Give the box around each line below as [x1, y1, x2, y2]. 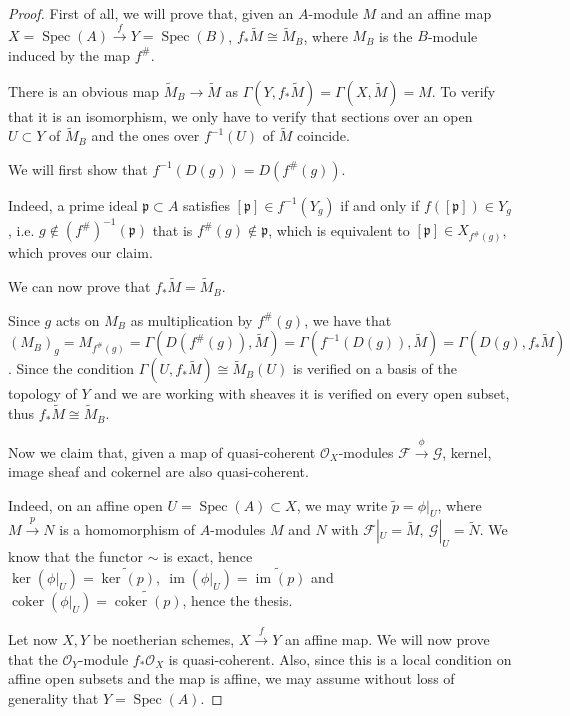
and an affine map [380, 3, 492, 23]
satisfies [183, 194, 230, 215]
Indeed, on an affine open [8, 494, 163, 515]
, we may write [296, 494, 388, 515]
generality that [8, 687, 99, 708]
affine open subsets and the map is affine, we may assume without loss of [8, 668, 455, 689]
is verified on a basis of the [292, 358, 457, 379]
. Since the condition [8, 358, 135, 379]
